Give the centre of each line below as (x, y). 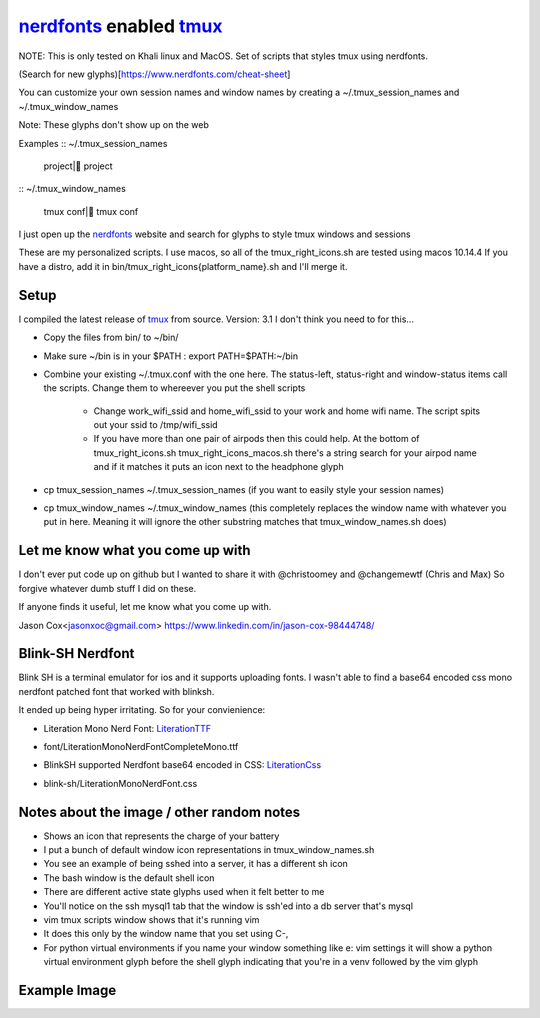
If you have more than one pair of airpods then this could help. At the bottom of (256, 439)
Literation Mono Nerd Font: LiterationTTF (127, 728)
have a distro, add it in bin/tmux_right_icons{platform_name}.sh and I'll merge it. (183, 266)
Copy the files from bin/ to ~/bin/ (111, 337)
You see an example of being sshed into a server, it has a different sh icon (196, 864)
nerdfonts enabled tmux (121, 26)
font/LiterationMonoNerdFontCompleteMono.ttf (141, 746)
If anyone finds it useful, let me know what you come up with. (145, 607)
